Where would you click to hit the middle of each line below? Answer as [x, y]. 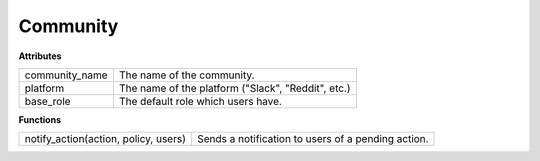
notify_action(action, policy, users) [105, 139]
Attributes [40, 56]
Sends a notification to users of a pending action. [312, 139]
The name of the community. [186, 75]
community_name [66, 75]
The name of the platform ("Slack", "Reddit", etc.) [234, 88]
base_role [47, 101]
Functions [40, 119]
